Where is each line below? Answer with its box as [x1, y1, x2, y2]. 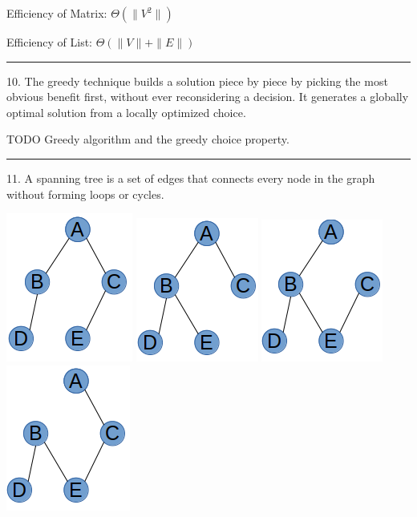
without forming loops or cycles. [6, 185, 164, 202]
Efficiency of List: [6, 34, 93, 50]
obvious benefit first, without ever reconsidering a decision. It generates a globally [6, 88, 409, 105]
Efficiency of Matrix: [6, 5, 107, 21]
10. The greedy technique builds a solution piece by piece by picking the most [6, 72, 388, 89]
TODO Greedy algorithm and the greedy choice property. [6, 131, 289, 147]
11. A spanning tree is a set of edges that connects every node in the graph [6, 169, 375, 186]
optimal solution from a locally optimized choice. [6, 103, 246, 120]
